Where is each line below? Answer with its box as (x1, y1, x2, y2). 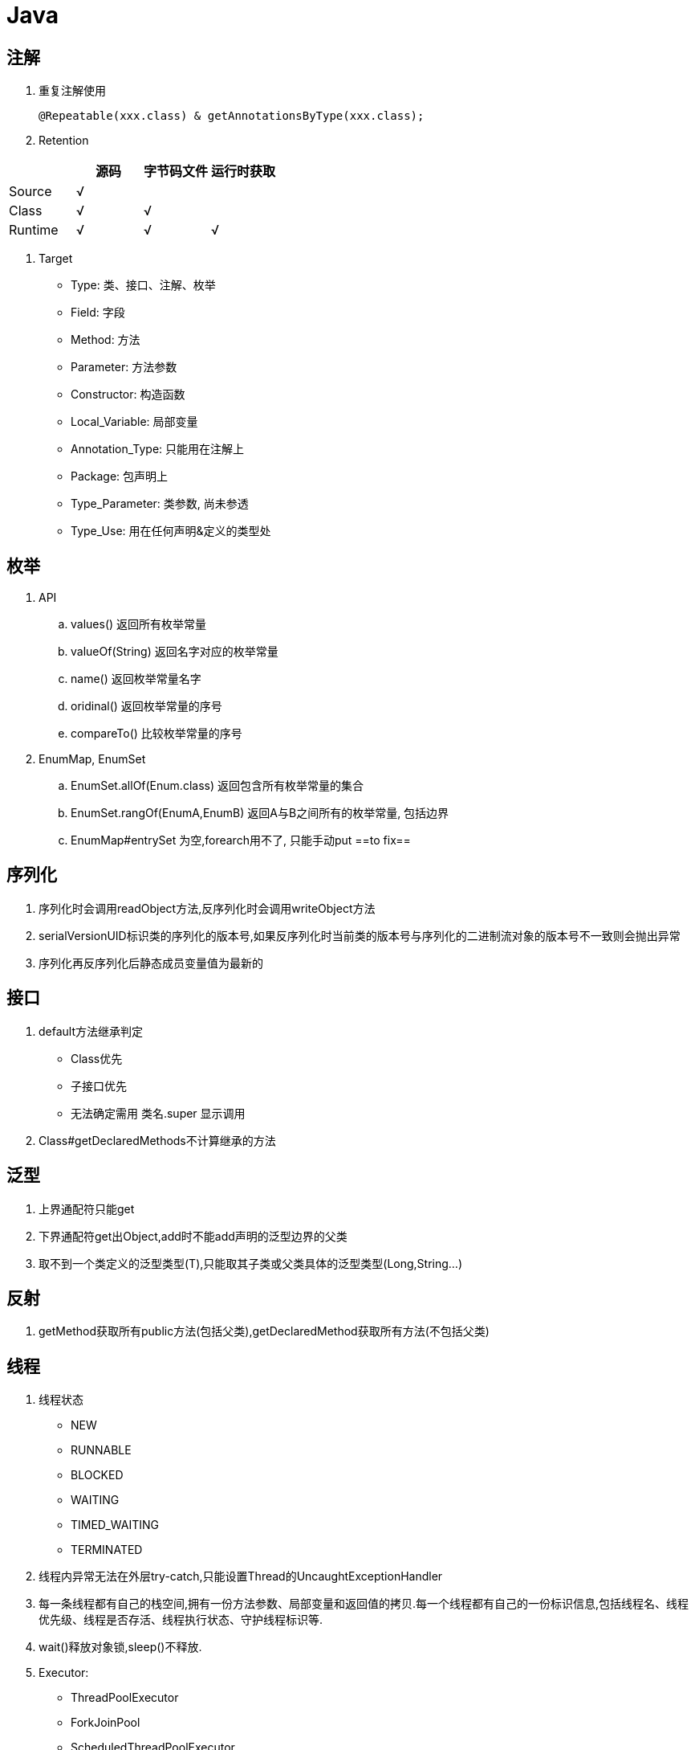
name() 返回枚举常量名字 (71, 672, 201, 686)
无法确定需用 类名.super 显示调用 (71, 1106, 246, 1120)
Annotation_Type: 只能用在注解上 (71, 442, 245, 456)
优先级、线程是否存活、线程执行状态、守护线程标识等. (39, 1613, 323, 1627)
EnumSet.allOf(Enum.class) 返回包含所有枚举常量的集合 (71, 779, 364, 793)
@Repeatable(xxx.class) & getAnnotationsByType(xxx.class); (39, 109, 425, 123)
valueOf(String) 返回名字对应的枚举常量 (71, 644, 278, 659)
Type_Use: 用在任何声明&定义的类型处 (71, 524, 271, 538)
